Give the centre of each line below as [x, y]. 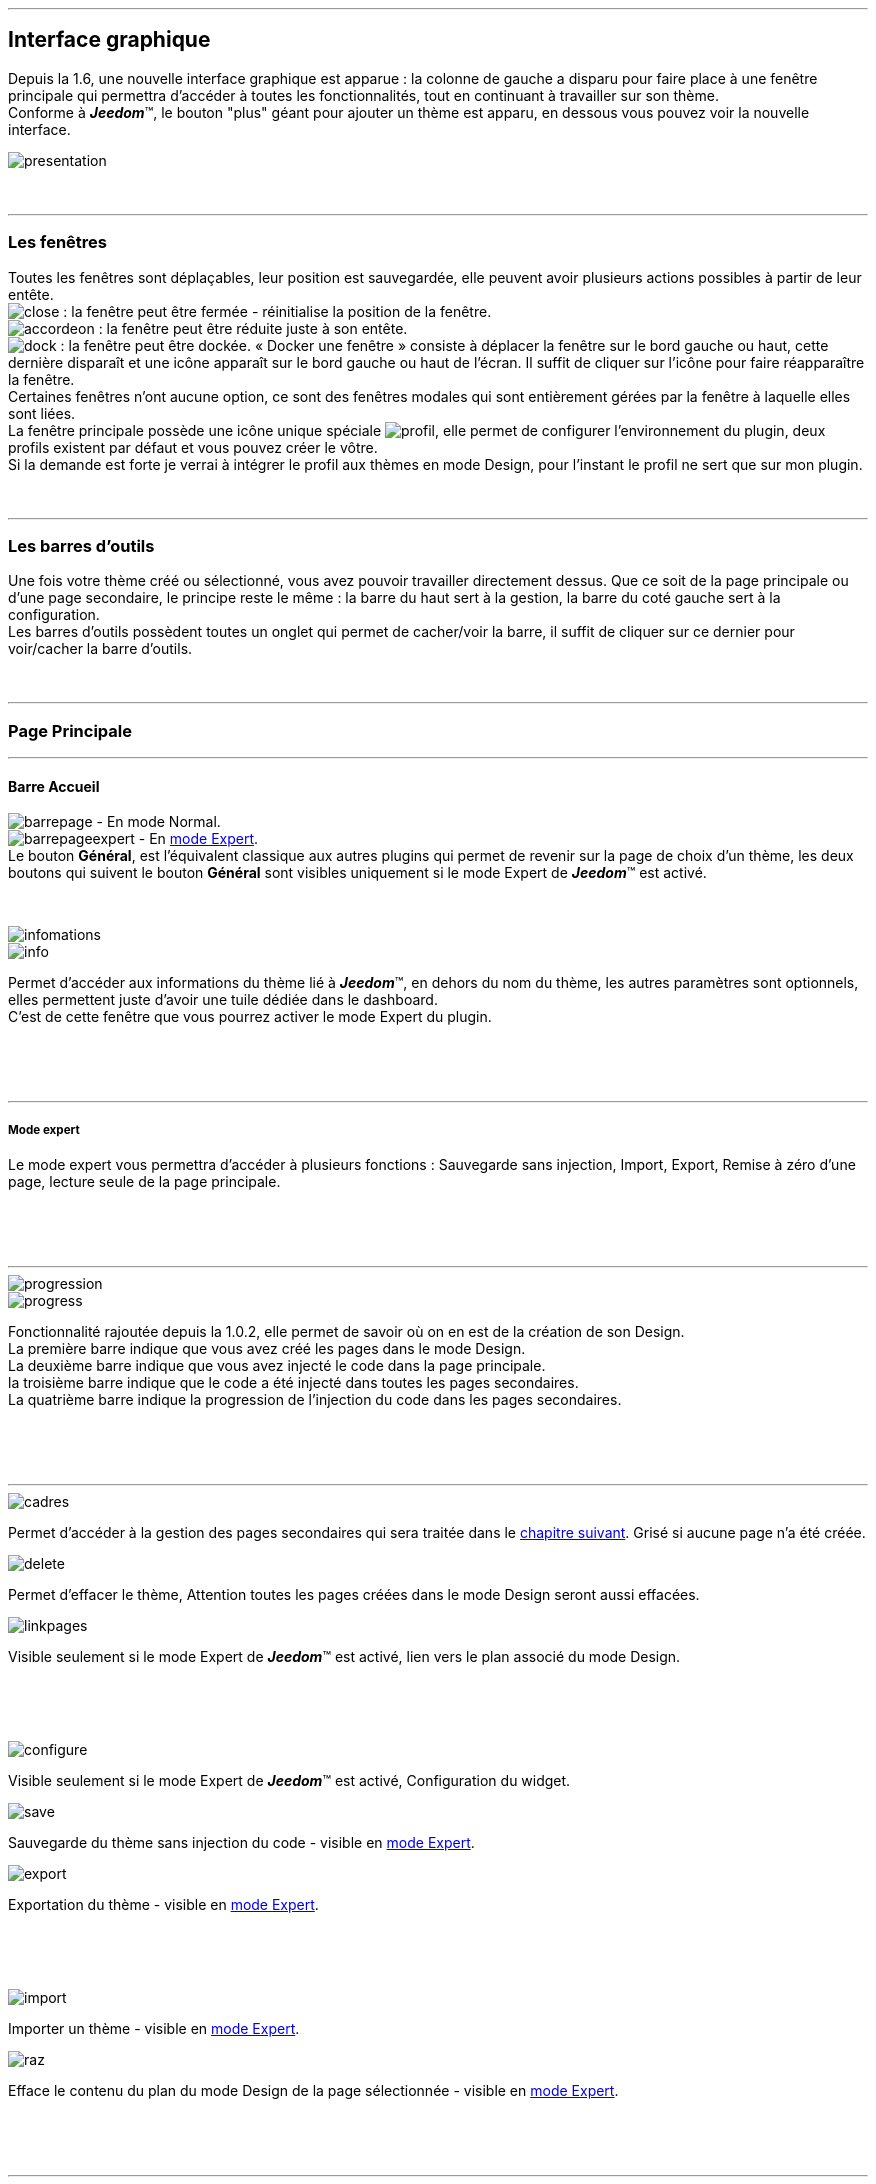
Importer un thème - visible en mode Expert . [154, 2029]
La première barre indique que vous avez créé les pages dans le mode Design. [267, 1349]
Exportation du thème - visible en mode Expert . [163, 1905]
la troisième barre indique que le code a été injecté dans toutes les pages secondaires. [293, 1383]
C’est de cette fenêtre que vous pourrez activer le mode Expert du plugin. [250, 1017]
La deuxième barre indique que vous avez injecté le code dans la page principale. [277, 1366]
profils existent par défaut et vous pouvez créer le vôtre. [193, 447]
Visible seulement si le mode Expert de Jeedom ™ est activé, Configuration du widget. [289, 1781]
